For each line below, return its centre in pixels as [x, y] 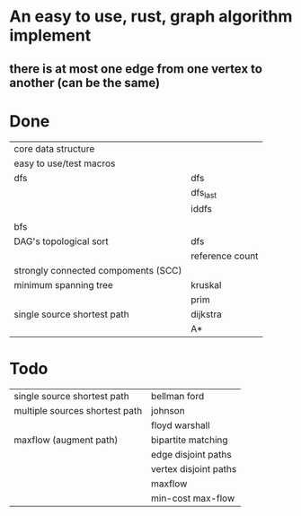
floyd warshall [181, 425]
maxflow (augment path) [66, 440]
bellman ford [178, 396]
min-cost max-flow [193, 498]
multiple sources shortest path [78, 410]
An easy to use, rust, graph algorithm [151, 17]
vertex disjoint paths [194, 468]
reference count [225, 256]
